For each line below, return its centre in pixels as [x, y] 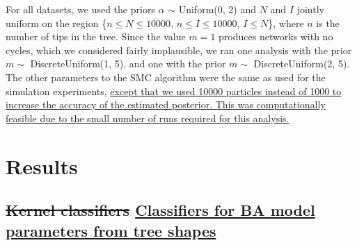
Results [42, 166]
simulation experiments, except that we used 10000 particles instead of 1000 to [174, 91]
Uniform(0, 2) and [217, 9]
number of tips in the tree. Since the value [96, 36]
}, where [286, 23]
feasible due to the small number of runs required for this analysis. [148, 118]
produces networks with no [276, 36]
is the [328, 23]
